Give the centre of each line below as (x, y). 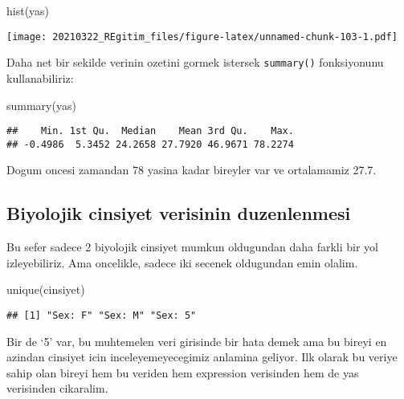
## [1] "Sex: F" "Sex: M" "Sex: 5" (102, 315)
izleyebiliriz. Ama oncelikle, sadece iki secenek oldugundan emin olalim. (182, 262)
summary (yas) (41, 105)
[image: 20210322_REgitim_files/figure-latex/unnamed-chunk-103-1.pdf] (202, 37)
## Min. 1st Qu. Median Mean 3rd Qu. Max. (150, 131)
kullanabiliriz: (40, 77)
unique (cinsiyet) (46, 289)
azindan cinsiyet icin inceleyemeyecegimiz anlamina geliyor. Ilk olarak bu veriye (202, 357)
